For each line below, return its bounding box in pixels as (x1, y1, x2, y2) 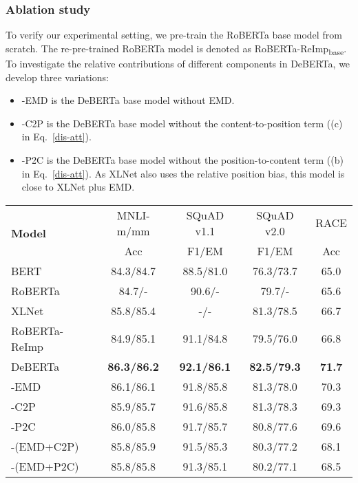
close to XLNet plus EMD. (21, 180, 135, 194)
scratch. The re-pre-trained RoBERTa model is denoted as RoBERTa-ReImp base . (6, 41, 347, 57)
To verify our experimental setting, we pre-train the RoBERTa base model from (6, 28, 342, 42)
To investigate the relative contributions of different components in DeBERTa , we (6, 56, 350, 70)
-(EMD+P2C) (11, 458, 79, 474)
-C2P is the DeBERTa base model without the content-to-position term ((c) (21, 116, 343, 130)
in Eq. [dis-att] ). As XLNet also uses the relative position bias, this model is (21, 166, 345, 180)
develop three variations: (6, 69, 109, 84)
